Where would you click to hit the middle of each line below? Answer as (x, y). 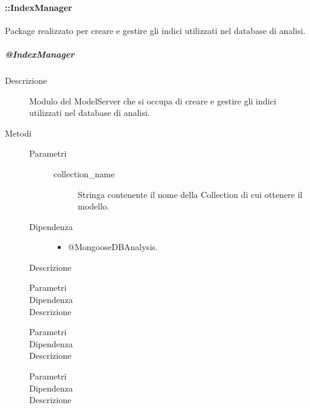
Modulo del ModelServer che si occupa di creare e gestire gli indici (153, 100)
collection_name (84, 173)
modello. (94, 206)
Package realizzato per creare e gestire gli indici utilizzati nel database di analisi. (155, 30)
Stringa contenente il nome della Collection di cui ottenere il (190, 194)
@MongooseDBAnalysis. (113, 247)
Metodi (18, 133)
